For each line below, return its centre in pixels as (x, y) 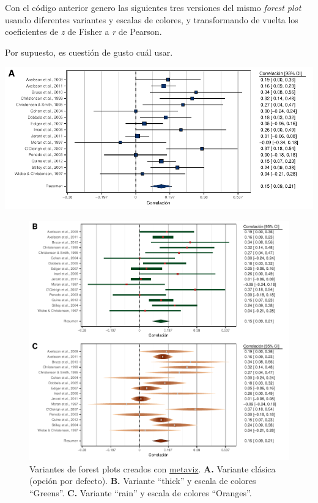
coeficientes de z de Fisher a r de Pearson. (83, 32)
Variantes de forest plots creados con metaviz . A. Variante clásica (153, 468)
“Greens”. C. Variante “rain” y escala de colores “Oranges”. (141, 492)
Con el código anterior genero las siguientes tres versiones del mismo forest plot (153, 7)
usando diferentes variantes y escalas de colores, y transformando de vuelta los (152, 19)
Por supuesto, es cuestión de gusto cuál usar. (89, 52)
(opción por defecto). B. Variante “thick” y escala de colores (143, 481)
